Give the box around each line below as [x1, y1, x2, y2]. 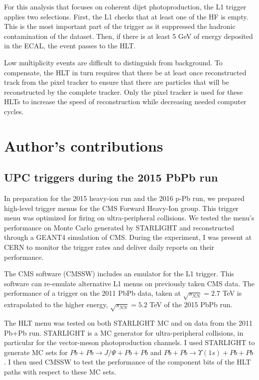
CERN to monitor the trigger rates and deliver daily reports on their [4, 242, 215, 252]
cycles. [4, 106, 24, 116]
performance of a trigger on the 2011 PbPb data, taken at [4, 288, 181, 298]
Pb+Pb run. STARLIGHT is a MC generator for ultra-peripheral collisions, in [4, 327, 244, 338]
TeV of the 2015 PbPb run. [149, 299, 233, 310]
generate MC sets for [4, 347, 68, 357]
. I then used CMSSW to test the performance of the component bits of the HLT [4, 357, 251, 367]
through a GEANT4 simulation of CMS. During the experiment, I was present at [4, 232, 252, 242]
